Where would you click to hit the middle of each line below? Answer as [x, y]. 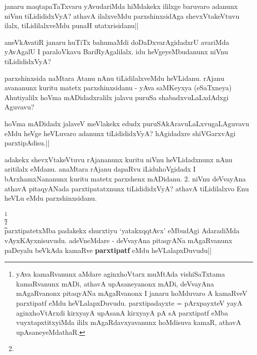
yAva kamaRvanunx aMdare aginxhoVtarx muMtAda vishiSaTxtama [120, 274]
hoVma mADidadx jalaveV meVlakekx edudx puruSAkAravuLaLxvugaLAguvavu [127, 123]
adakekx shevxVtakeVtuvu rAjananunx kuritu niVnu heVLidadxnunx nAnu [119, 159]
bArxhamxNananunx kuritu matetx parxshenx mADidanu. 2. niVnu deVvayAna [125, 178]
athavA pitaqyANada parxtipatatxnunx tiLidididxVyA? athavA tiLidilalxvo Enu [127, 188]
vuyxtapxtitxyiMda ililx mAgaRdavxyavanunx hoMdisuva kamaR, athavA [128, 322]
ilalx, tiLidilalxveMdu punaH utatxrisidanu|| [72, 25]
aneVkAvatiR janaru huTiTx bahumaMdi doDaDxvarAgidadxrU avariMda [117, 42]
